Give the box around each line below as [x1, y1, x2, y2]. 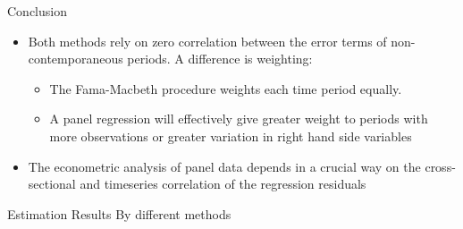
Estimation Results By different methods [7, 204, 231, 223]
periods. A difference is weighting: [127, 49, 313, 68]
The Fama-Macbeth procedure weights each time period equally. [49, 79, 402, 98]
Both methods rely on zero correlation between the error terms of [28, 31, 387, 50]
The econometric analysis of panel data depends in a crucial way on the [28, 157, 421, 175]
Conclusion [7, 2, 67, 20]
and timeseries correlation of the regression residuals [80, 174, 366, 193]
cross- [425, 157, 456, 175]
